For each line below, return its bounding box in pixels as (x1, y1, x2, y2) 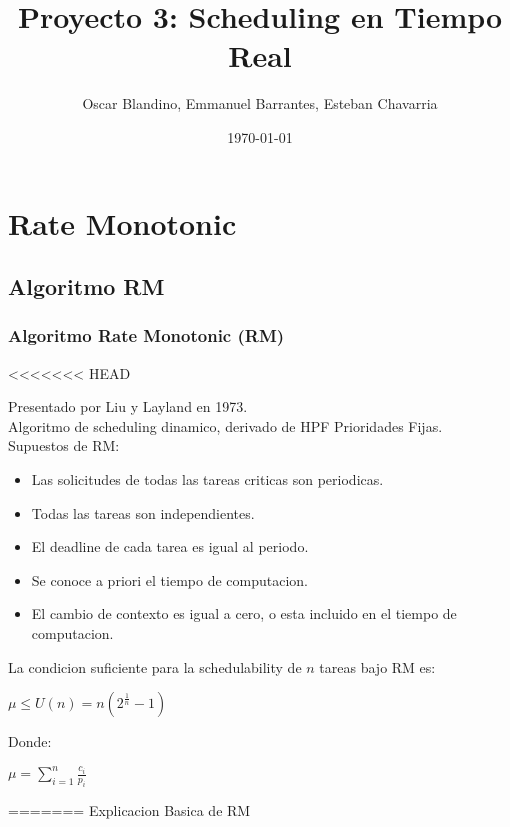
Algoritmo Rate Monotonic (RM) (8, 323, 285, 348)
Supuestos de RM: (8, 435, 120, 456)
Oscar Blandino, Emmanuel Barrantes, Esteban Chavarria (82, 93, 438, 114)
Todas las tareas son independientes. (31, 502, 255, 523)
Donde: (8, 731, 52, 752)
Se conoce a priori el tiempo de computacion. (31, 569, 308, 590)
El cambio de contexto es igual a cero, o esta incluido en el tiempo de (31, 603, 457, 624)
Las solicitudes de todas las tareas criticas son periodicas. (31, 469, 384, 490)
